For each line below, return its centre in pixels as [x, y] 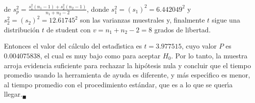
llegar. [13, 94]
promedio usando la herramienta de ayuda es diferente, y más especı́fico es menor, [127, 75]
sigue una [226, 20]
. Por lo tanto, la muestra [209, 55]
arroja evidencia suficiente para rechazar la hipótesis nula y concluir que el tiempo [127, 65]
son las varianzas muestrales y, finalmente [142, 20]
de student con [68, 29]
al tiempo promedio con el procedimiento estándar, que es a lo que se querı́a [118, 84]
